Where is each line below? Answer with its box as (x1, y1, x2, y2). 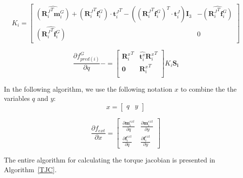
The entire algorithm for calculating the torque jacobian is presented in (4, 155, 215, 165)
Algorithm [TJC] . (4, 164, 57, 174)
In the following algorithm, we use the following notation (4, 83, 172, 94)
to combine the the (181, 83, 237, 94)
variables (4, 93, 30, 103)
